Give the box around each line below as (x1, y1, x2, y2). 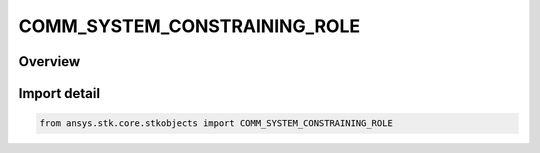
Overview (18, 53, 81, 70)
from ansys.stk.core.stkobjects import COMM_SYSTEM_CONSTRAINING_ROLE (39, 118, 394, 129)
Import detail (18, 85, 100, 102)
